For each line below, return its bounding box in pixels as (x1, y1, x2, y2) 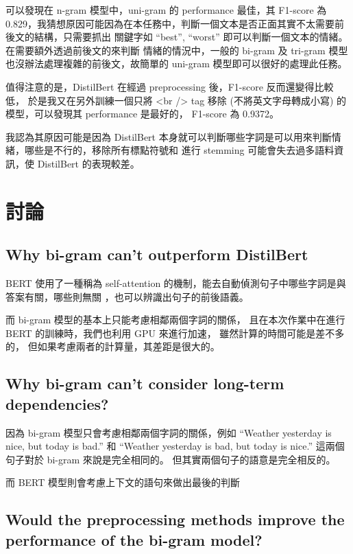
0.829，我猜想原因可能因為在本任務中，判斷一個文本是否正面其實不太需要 (5, 16, 334, 30)
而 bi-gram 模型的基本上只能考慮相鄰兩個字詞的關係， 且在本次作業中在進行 (5, 312, 345, 327)
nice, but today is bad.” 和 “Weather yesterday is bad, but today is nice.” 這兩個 (5, 439, 345, 453)
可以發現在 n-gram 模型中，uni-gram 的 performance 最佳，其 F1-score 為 (5, 3, 327, 16)
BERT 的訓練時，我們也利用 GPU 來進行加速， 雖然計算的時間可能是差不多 (5, 325, 345, 340)
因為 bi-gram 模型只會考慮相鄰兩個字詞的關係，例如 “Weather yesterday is (5, 425, 332, 439)
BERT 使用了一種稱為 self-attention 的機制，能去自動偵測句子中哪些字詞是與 (5, 276, 346, 290)
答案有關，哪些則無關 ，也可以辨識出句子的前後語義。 (5, 289, 249, 303)
